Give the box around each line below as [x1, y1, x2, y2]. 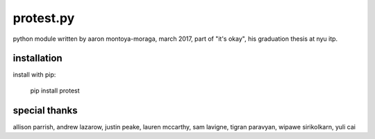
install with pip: [12, 71, 56, 79]
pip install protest [30, 86, 80, 95]
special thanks [12, 104, 78, 116]
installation [12, 53, 62, 64]
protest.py [12, 10, 75, 26]
